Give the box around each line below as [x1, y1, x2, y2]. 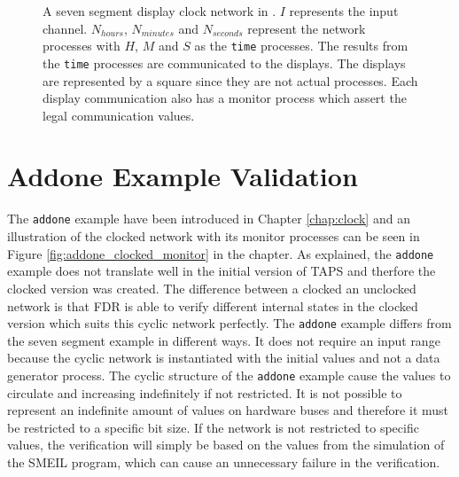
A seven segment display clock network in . [43, 2, 276, 20]
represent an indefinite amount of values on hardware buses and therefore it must [7, 401, 449, 419]
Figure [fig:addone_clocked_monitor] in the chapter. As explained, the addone [7, 244, 434, 262]
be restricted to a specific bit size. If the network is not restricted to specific [7, 418, 419, 436]
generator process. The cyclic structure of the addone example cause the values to [7, 365, 451, 384]
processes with [43, 36, 121, 55]
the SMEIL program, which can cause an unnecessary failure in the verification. [7, 452, 440, 471]
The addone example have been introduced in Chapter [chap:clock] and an [7, 209, 410, 228]
